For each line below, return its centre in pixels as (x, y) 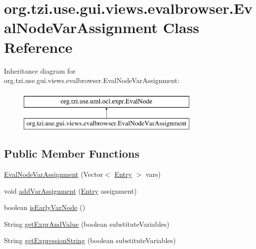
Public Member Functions (72, 153)
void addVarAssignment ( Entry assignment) (70, 190)
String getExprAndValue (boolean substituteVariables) (87, 224)
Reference (38, 47)
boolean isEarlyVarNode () (45, 207)
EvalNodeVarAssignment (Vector (54, 174)
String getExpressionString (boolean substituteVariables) (90, 240)
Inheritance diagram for (40, 70)
